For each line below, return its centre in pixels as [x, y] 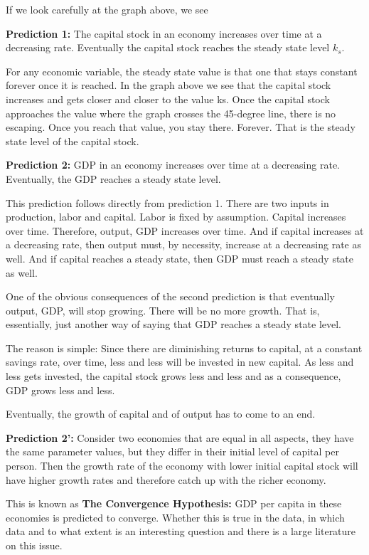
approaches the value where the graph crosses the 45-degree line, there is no [171, 113]
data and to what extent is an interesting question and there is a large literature [181, 531]
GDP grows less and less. [60, 390]
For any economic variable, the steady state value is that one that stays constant [182, 71]
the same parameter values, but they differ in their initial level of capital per [172, 451]
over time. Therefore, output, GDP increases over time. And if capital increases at [185, 230]
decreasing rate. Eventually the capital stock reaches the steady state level [168, 47]
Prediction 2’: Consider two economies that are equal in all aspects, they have [180, 437]
